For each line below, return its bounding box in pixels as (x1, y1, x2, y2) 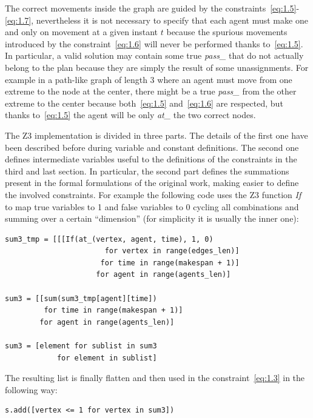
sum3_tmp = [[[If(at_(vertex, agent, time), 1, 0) (5, 234, 214, 244)
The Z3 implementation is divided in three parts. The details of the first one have (5, 128, 308, 141)
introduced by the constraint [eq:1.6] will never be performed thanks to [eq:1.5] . (5, 37, 303, 50)
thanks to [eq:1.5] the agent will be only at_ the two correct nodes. (5, 108, 256, 121)
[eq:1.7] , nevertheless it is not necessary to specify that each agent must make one (5, 13, 308, 26)
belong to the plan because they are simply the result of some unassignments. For (5, 61, 309, 73)
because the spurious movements (166, 25, 288, 38)
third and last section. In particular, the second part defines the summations (5, 164, 289, 177)
